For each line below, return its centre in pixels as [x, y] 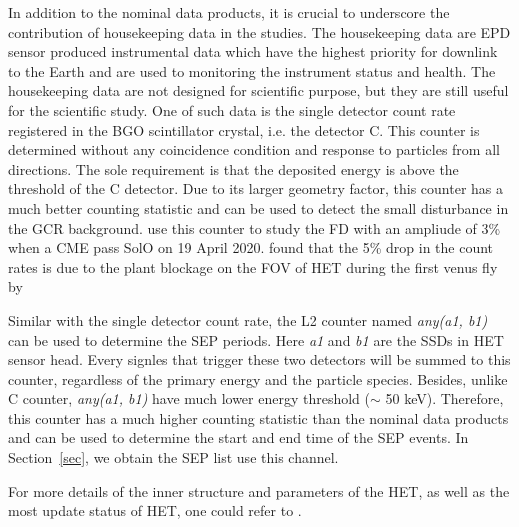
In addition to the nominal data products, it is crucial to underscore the [229, 12]
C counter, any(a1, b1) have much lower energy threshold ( [189, 398]
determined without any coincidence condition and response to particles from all [254, 149]
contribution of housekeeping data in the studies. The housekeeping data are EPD [259, 31]
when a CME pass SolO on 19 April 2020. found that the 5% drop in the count [251, 247]
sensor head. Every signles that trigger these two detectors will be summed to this [259, 359]
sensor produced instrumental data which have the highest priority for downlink [253, 51]
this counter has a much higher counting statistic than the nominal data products [258, 417]
